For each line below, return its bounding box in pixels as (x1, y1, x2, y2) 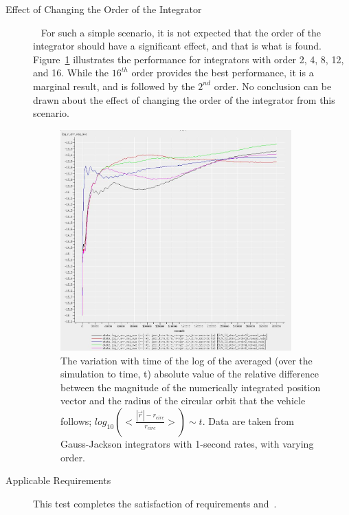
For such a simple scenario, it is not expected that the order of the (41, 25, 322, 39)
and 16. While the (33, 65, 109, 80)
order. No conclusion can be (214, 78, 332, 93)
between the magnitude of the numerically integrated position (60, 380, 321, 394)
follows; (60, 413, 92, 428)
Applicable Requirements (5, 473, 111, 487)
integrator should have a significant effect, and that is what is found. (33, 39, 322, 53)
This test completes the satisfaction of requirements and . (33, 496, 277, 510)
